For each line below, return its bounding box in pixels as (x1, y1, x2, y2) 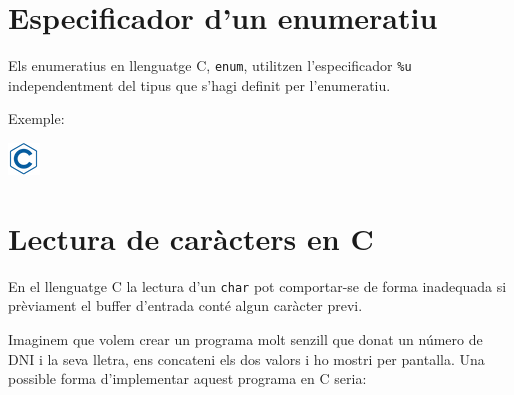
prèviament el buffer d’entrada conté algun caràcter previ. (8, 295, 363, 316)
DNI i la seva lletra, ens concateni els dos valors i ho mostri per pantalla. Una (8, 348, 485, 369)
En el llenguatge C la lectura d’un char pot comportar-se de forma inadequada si (8, 275, 507, 296)
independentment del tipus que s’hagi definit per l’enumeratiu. (8, 74, 391, 95)
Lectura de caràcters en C (8, 217, 374, 258)
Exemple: (8, 108, 65, 129)
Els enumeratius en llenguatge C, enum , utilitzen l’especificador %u (8, 55, 412, 76)
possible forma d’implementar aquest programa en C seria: (8, 368, 367, 389)
